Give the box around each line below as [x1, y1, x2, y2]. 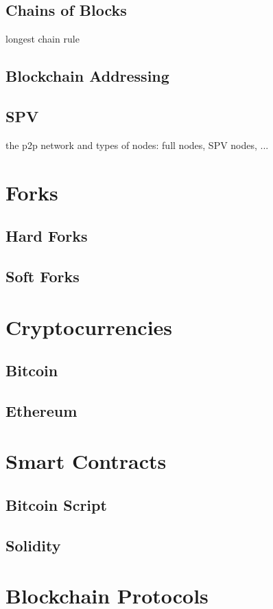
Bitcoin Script [5, 494, 107, 516]
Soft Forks [5, 265, 80, 286]
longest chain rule [5, 32, 80, 46]
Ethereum [5, 400, 78, 421]
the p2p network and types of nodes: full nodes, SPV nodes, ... [5, 137, 269, 152]
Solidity [5, 534, 61, 555]
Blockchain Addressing [5, 65, 169, 87]
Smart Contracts [5, 447, 167, 475]
